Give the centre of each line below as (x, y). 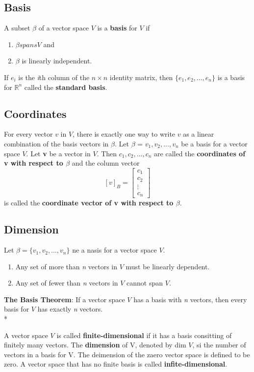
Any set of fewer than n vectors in (67, 283)
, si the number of (219, 345)
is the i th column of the (54, 77)
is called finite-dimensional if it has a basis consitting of (144, 335)
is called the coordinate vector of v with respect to (89, 203)
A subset (17, 28)
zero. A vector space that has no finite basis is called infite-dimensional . (116, 364)
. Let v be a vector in (58, 153)
